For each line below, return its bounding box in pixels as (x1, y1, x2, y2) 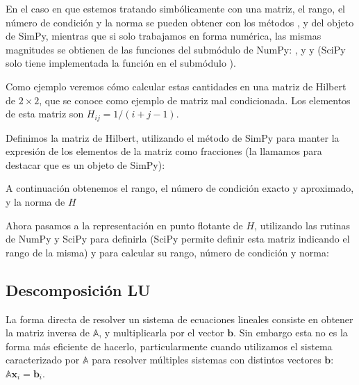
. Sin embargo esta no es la (233, 325, 348, 340)
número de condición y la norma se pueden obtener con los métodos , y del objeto (6, 15, 354, 29)
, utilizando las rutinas (254, 218, 350, 232)
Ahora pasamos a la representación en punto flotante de (6, 218, 243, 232)
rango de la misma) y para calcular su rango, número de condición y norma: (6, 245, 329, 259)
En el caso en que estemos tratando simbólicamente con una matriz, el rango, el (6, 1, 346, 15)
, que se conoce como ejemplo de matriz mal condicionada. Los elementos (39, 92, 351, 107)
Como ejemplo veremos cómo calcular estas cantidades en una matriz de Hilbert (6, 79, 347, 93)
